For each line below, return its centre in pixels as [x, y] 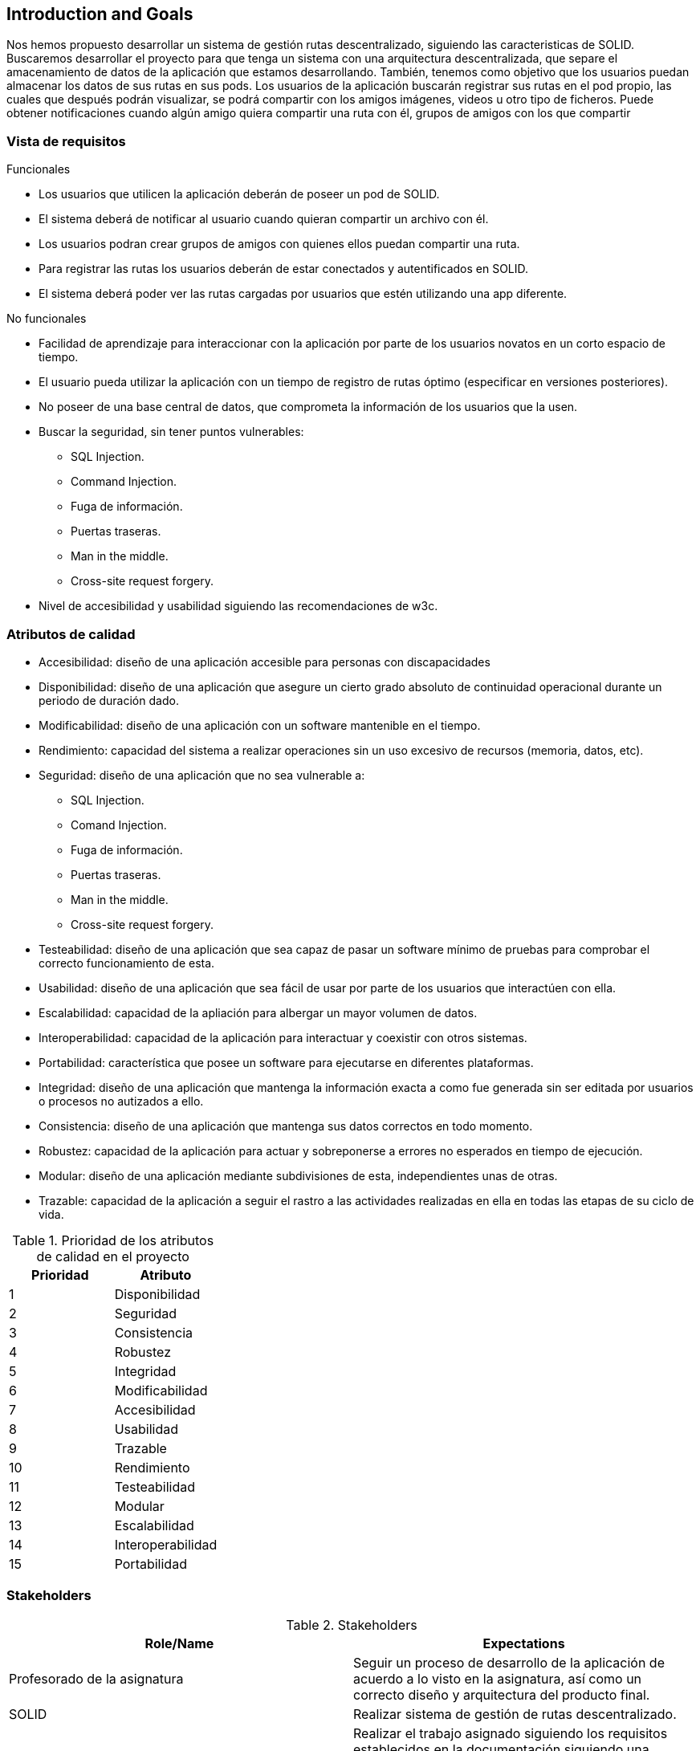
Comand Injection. [119, 825]
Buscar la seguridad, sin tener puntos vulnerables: [171, 432]
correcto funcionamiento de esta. [127, 963]
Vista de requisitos [66, 141]
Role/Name [179, 1643]
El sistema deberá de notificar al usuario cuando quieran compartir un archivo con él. [264, 219]
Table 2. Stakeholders [352, 1625]
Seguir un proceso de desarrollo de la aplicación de [509, 1662]
